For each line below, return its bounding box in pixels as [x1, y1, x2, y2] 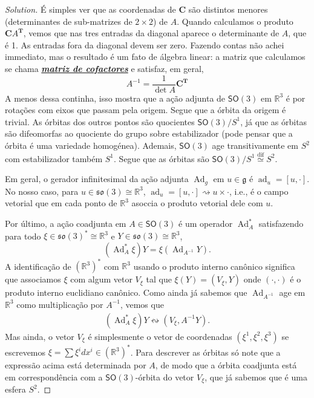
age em [279, 286, 306, 299]
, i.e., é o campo [229, 184, 289, 197]
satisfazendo [258, 217, 304, 230]
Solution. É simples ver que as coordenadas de [5, 3, 176, 15]
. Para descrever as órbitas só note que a [130, 345, 281, 358]
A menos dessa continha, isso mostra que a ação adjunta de [5, 91, 226, 104]
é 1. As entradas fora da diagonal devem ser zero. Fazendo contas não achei [5, 38, 284, 51]
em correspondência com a [5, 370, 103, 383]
